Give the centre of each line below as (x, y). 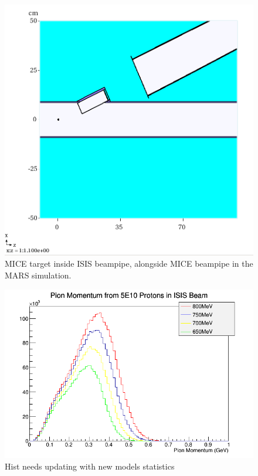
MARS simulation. (38, 275)
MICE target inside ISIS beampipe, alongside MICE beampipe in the (129, 263)
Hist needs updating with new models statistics (90, 466)
